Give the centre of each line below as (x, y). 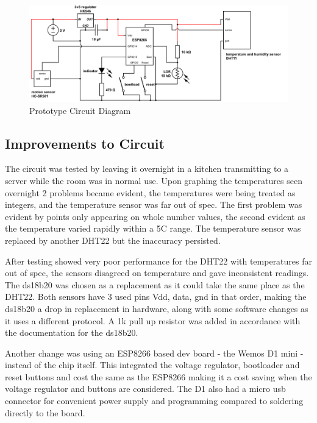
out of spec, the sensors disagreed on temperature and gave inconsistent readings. (157, 273)
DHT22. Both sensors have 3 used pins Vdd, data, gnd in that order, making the (156, 297)
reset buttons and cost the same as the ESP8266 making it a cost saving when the (158, 376)
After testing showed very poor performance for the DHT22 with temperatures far (158, 261)
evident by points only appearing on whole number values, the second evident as (155, 216)
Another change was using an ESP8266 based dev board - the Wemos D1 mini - (154, 353)
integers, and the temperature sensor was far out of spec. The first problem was (154, 204)
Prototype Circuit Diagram (80, 110)
